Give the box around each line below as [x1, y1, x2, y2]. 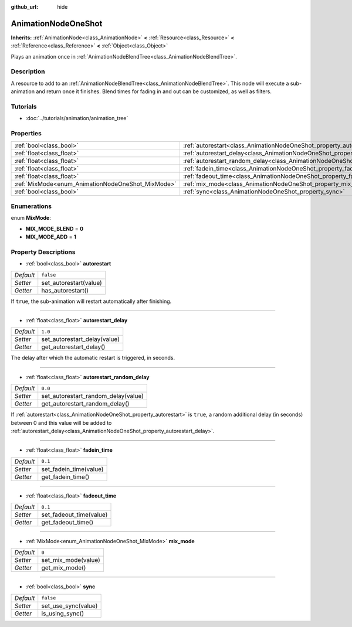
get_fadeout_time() [41, 519, 94, 527]
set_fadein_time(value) [41, 465, 104, 473]
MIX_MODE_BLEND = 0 [25, 225, 84, 232]
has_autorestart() [41, 286, 89, 294]
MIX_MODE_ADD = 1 [25, 233, 76, 240]
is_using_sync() [41, 609, 84, 618]
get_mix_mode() [41, 564, 86, 572]
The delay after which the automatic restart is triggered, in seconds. [11, 355, 175, 362]
